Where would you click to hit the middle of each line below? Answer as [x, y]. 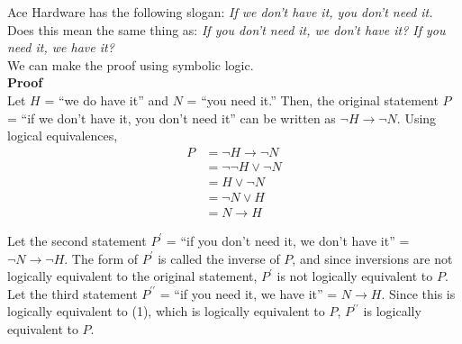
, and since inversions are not [372, 258]
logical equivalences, [63, 136]
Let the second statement [77, 240]
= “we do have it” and [107, 100]
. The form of [101, 258]
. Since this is [418, 293]
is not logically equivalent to [355, 276]
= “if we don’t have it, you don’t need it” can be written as [172, 118]
